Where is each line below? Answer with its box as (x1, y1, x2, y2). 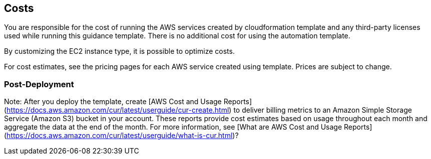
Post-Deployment (4, 79, 74, 89)
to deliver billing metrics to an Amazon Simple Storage (233, 106, 412, 115)
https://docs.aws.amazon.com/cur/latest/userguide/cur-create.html (7, 106, 229, 115)
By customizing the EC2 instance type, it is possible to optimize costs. (4, 47, 235, 56)
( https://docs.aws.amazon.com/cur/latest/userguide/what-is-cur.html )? (4, 131, 239, 140)
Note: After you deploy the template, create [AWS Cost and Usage (4, 97, 222, 106)
